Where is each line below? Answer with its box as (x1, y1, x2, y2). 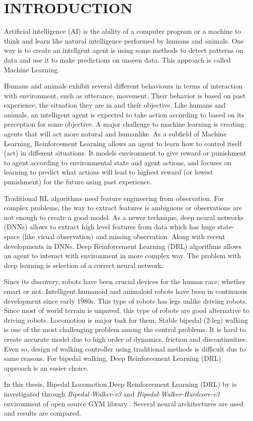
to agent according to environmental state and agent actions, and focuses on (4, 157, 232, 167)
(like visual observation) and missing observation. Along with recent (22, 231, 225, 241)
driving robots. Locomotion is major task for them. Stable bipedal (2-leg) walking (4, 314, 248, 325)
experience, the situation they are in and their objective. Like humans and (4, 100, 226, 110)
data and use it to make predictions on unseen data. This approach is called (4, 54, 231, 65)
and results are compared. (4, 408, 81, 418)
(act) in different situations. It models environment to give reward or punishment (4, 148, 247, 158)
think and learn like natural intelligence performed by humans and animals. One (4, 35, 244, 45)
